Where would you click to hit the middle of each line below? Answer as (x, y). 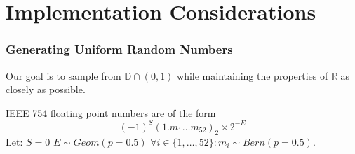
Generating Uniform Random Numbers (119, 49)
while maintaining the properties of (253, 75)
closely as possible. (46, 89)
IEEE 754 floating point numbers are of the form (111, 112)
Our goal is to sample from (63, 75)
